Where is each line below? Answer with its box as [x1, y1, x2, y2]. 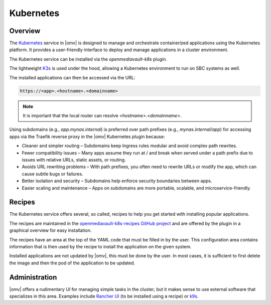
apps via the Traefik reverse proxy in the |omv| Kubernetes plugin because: [9, 133, 165, 139]
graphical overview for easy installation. [9, 227, 92, 233]
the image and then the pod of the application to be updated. [9, 260, 135, 266]
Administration [9, 273, 57, 281]
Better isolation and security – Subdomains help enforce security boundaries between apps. [22, 178, 212, 184]
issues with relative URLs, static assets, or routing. [22, 157, 126, 163]
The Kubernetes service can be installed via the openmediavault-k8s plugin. [9, 56, 168, 62]
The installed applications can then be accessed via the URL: [9, 74, 135, 80]
